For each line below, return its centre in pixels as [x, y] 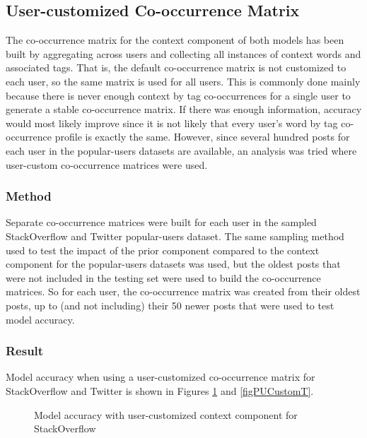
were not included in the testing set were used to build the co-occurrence [163, 277]
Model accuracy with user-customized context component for [166, 414]
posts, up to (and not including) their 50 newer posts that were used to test [170, 305]
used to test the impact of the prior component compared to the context [163, 250]
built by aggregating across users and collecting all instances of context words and [183, 53]
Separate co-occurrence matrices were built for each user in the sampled [161, 222]
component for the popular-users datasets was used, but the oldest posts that [173, 264]
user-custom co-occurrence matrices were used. [107, 164]
